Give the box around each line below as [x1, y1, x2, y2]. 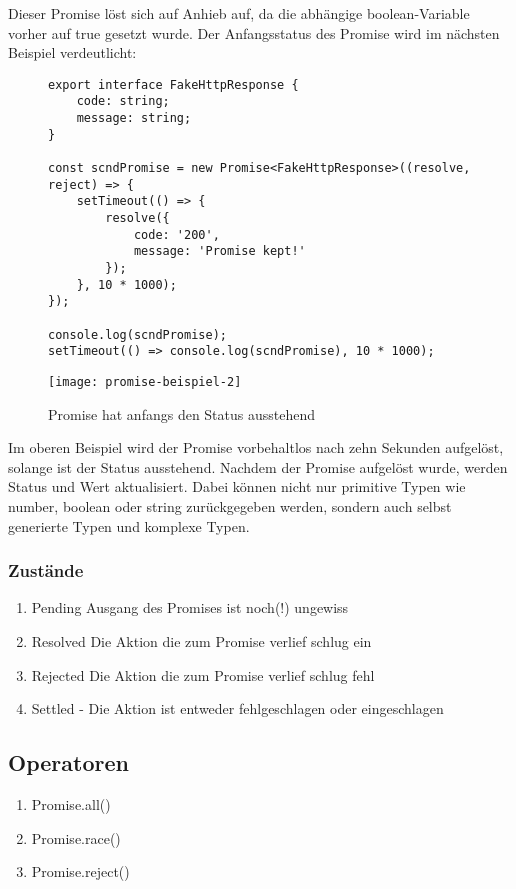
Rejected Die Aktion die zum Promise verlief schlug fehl [31, 664, 375, 685]
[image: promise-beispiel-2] [48, 374, 242, 389]
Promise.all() [31, 793, 111, 814]
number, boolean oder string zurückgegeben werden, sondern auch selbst [8, 495, 452, 516]
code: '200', [133, 227, 220, 242]
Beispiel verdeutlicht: [8, 42, 137, 63]
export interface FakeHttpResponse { [48, 77, 299, 92]
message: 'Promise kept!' [133, 244, 306, 259]
